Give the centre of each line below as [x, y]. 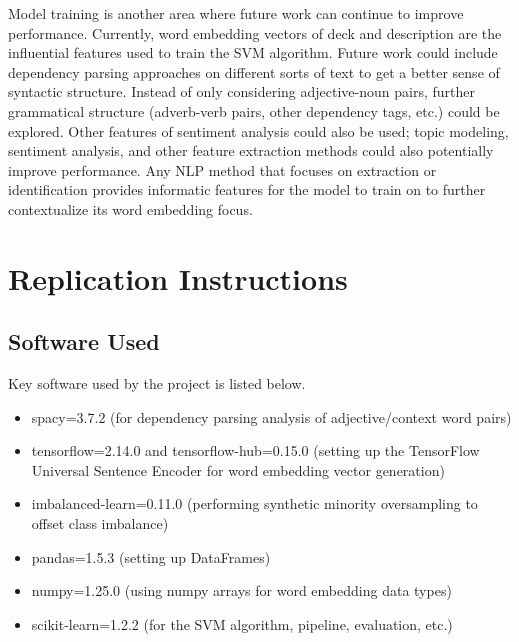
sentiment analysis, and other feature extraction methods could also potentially [251, 150]
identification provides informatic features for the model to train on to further [247, 189]
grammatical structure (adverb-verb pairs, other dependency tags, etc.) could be [254, 110]
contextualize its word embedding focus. [130, 208]
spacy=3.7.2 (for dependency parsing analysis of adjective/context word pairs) [271, 416]
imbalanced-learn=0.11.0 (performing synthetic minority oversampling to [254, 503]
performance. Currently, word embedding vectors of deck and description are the [255, 32]
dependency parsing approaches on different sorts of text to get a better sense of [254, 71]
